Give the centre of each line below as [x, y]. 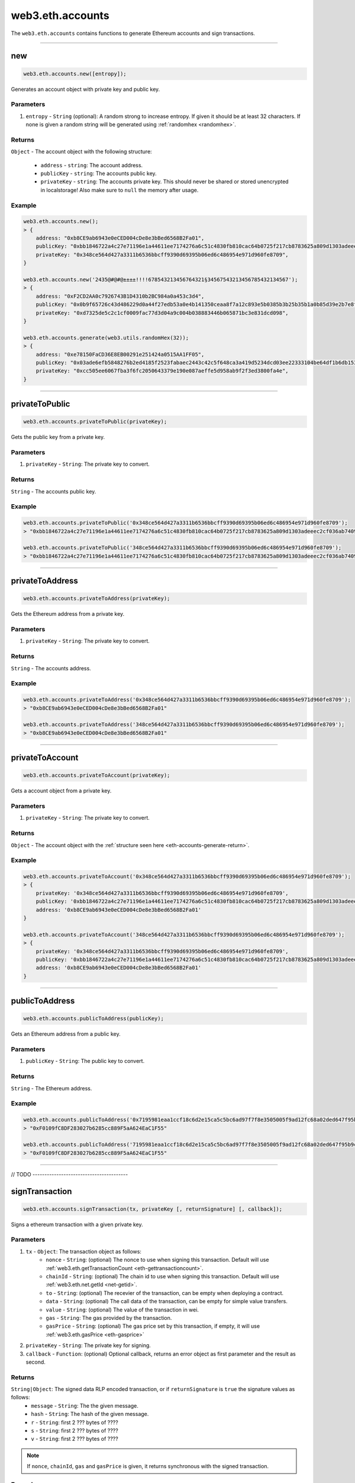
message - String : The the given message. [85, 1405]
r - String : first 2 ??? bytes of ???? [75, 1422]
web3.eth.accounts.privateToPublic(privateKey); [95, 422]
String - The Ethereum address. [51, 1088]
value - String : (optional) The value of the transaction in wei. [122, 1309]
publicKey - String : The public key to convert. [85, 1061]
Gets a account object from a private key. [61, 791]
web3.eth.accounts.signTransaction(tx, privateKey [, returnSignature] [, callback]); [153, 1209]
